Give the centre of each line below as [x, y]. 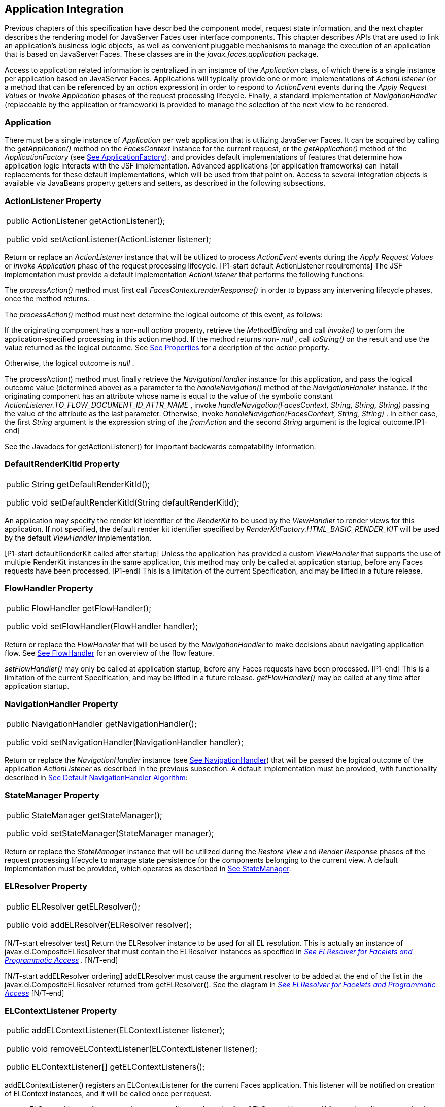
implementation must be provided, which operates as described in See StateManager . [148, 868]
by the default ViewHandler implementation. [78, 538]
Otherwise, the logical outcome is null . [70, 363]
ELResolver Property [46, 886]
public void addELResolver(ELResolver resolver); [99, 925]
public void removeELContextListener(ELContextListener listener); [132, 1049]
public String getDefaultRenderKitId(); [78, 484]
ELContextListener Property [61, 1011]
